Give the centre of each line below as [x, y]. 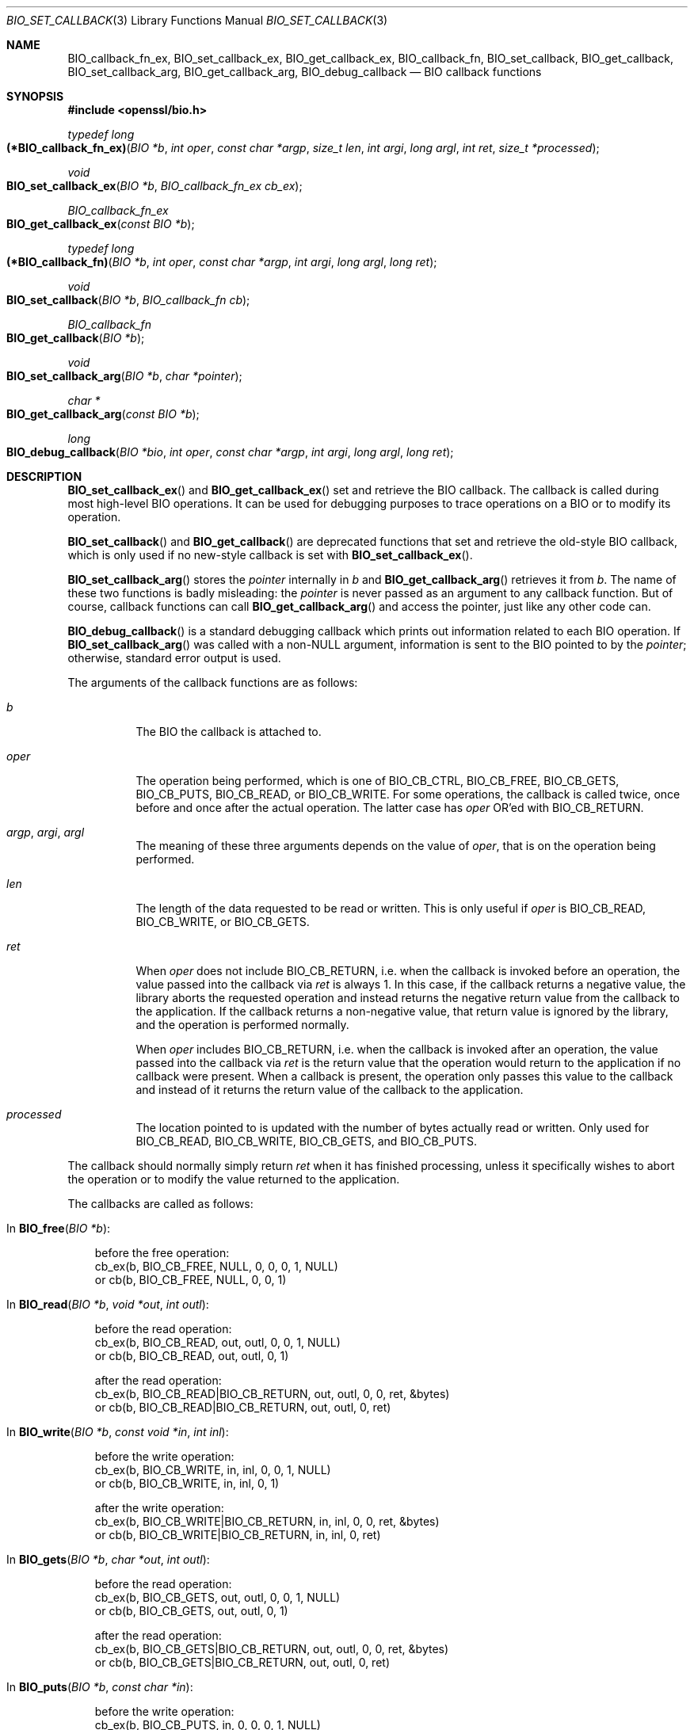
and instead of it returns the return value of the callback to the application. [330, 1090]
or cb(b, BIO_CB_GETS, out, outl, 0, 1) [191, 1611]
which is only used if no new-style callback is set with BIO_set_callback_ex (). [270, 555]
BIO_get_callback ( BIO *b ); [76, 338]
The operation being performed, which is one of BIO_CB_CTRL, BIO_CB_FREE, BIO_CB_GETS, [378, 781]
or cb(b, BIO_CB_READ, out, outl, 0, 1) [192, 1356]
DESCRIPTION [44, 476]
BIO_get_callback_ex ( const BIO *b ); [101, 224]
